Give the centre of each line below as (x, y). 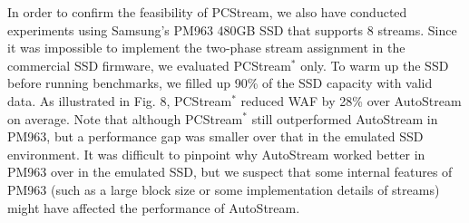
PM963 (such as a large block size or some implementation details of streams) (224, 189)
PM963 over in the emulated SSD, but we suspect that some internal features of (230, 172)
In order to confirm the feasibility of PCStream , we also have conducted (207, 12)
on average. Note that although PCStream (125, 118)
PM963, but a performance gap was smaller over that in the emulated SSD (215, 136)
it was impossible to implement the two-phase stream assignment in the (206, 48)
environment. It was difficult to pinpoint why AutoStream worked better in (216, 154)
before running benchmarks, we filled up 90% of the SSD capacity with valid (220, 83)
